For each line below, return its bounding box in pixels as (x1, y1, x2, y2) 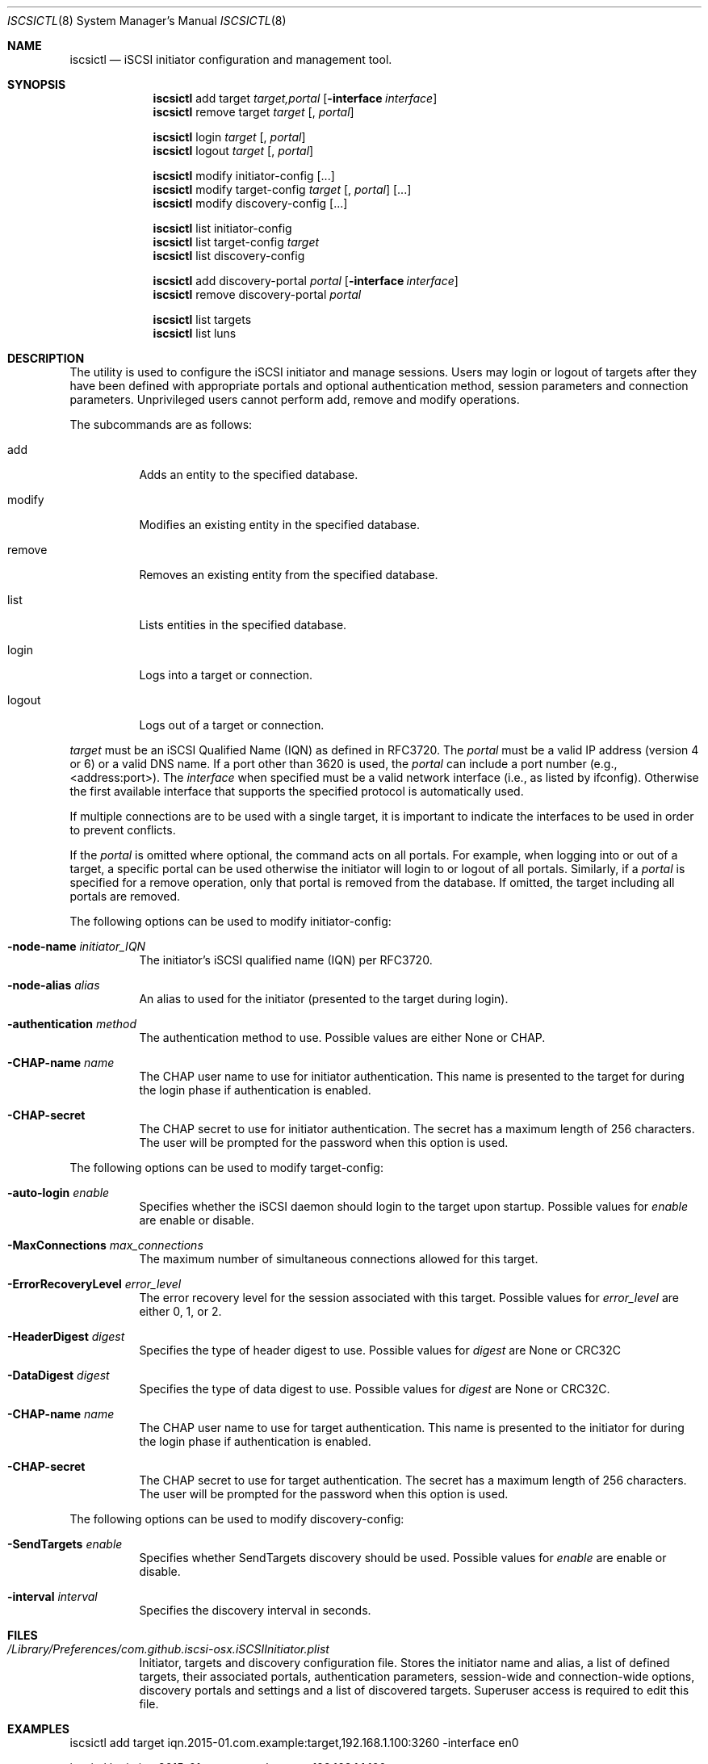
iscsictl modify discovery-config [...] (153, 196, 348, 210)
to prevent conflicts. (69, 823, 176, 837)
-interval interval (7, 1590, 98, 1603)
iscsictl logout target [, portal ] (153, 144, 314, 157)
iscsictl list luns (153, 326, 237, 340)
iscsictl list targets (153, 313, 252, 326)
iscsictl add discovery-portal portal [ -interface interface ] (153, 274, 459, 288)
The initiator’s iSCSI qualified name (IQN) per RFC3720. (139, 953, 433, 967)
